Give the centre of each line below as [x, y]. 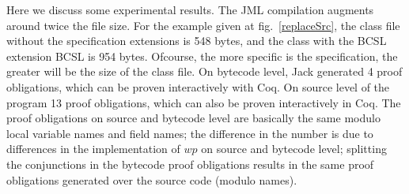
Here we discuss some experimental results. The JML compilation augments [190, 9]
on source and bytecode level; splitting [294, 149]
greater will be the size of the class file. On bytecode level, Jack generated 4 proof [204, 71]
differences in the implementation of [93, 149]
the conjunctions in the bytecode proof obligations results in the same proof [190, 164]
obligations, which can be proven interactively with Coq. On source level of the [198, 86]
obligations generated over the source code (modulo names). [152, 179]
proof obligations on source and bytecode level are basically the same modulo [193, 118]
